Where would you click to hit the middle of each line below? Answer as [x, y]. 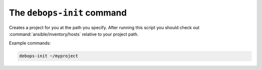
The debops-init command [68, 13]
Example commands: [30, 43]
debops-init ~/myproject [49, 56]
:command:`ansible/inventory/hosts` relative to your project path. [74, 34]
